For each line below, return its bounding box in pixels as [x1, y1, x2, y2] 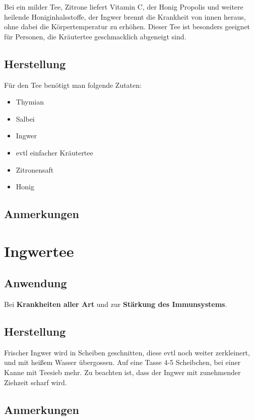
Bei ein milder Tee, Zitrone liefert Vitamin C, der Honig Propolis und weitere [4, 2, 243, 12]
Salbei [16, 113, 35, 124]
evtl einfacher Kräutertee [16, 147, 93, 157]
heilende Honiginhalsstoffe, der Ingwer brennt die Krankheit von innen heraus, [4, 11, 246, 22]
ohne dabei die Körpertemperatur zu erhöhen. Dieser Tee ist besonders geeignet [4, 21, 250, 32]
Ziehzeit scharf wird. [4, 377, 67, 387]
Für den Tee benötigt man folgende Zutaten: [4, 79, 142, 90]
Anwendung [4, 275, 67, 291]
